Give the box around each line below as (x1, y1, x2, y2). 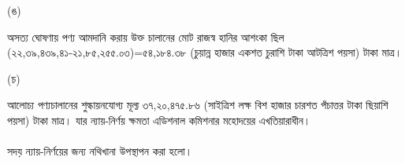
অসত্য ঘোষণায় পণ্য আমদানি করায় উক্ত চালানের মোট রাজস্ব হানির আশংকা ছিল (7, 28, 284, 45)
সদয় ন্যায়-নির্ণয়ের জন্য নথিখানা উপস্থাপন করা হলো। (7, 143, 193, 159)
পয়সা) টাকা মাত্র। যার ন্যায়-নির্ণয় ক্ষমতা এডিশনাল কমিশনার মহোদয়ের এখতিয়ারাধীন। (7, 111, 311, 128)
